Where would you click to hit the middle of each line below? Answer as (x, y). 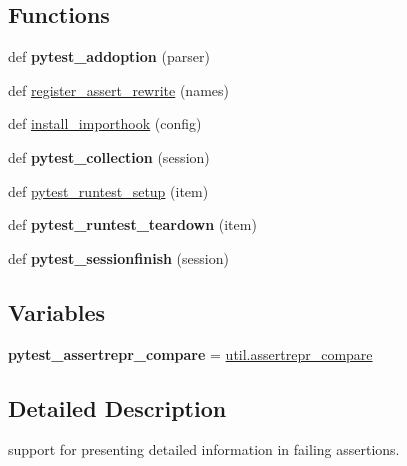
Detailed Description (117, 407)
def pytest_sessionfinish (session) (118, 257)
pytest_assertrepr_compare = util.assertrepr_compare (190, 353)
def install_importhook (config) (105, 123)
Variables (57, 311)
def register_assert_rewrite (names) (118, 89)
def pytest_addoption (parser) (109, 56)
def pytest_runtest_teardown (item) (132, 224)
